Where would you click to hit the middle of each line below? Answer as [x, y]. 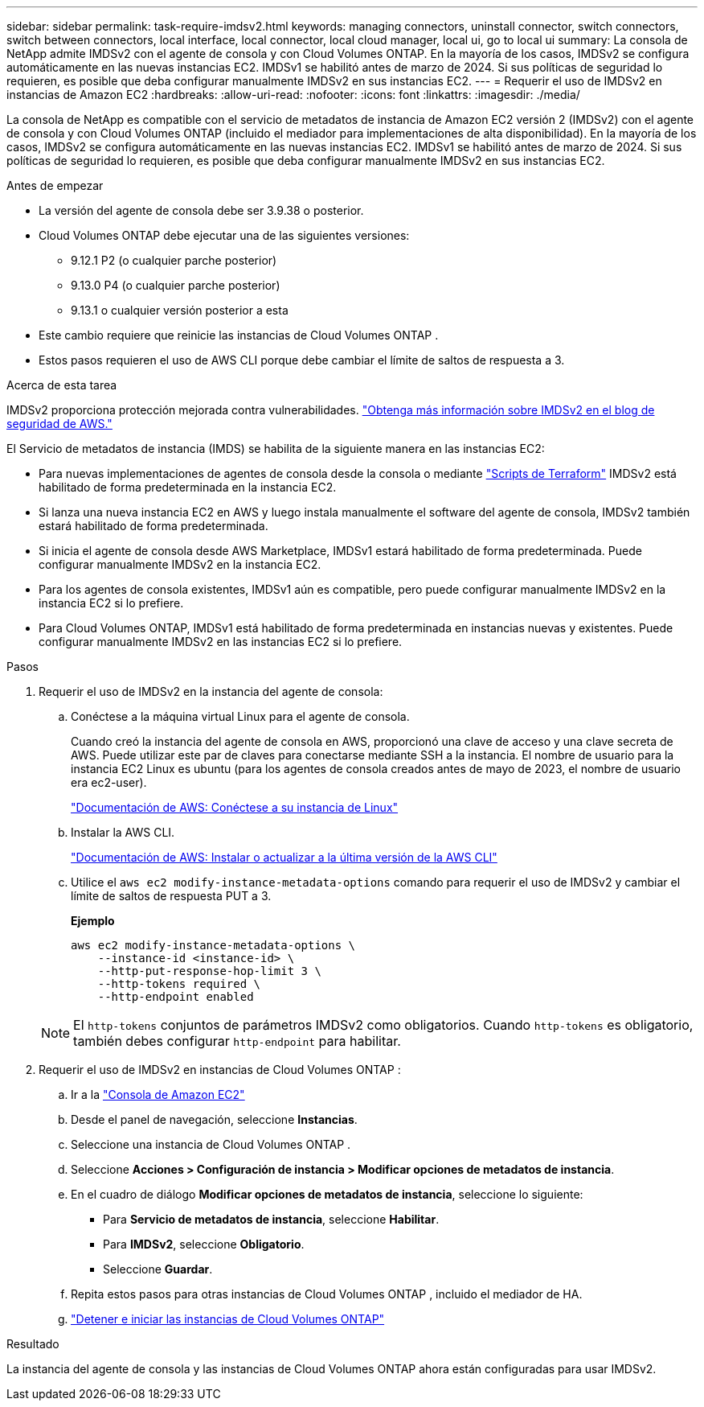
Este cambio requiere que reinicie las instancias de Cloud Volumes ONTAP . [239, 335]
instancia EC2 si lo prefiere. [111, 603]
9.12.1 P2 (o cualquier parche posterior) [174, 260]
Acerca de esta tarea [62, 385]
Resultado [33, 1344]
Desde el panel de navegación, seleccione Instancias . [214, 1119]
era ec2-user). [109, 782]
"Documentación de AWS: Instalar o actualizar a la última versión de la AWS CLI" [284, 857]
